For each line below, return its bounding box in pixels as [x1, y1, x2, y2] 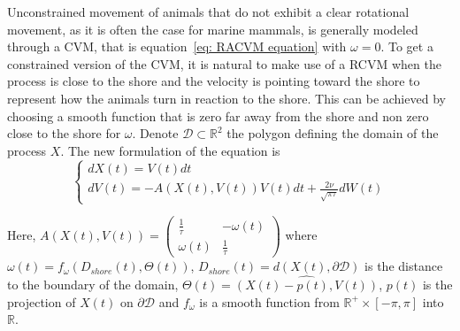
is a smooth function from [199, 292, 340, 311]
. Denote [132, 124, 179, 142]
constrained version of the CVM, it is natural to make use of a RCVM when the [7, 54, 441, 73]
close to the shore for [7, 124, 121, 142]
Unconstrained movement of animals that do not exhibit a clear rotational [7, 3, 410, 20]
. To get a [380, 37, 433, 56]
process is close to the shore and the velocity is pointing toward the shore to [7, 72, 420, 90]
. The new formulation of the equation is [60, 141, 280, 159]
